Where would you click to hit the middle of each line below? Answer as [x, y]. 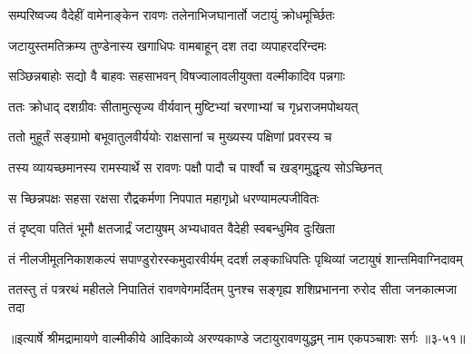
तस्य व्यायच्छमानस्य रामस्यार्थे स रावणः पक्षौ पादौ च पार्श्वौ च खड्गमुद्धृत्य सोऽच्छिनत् [195, 167]
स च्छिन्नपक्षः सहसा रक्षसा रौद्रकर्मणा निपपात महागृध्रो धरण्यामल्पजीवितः [164, 197]
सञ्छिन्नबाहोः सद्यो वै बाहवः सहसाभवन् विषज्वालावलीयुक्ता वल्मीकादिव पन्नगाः [177, 76]
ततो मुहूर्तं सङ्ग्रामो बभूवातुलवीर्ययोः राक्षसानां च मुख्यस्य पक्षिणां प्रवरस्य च [170, 137]
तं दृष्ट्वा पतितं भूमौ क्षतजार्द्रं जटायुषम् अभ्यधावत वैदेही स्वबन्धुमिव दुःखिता [172, 228]
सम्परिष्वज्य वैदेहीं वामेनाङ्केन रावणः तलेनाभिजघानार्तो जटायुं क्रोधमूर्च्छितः [172, 15]
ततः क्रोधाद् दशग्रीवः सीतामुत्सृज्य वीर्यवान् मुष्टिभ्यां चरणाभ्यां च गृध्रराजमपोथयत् [183, 106]
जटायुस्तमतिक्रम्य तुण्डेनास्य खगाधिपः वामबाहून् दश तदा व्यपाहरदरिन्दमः [167, 45]
